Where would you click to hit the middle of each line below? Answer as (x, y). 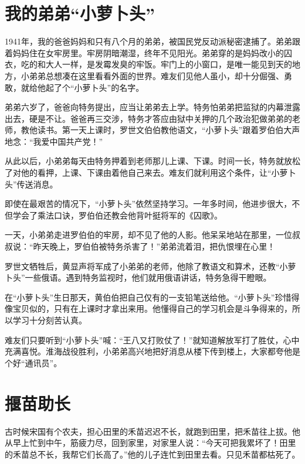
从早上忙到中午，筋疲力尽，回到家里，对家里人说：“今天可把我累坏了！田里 (150, 443)
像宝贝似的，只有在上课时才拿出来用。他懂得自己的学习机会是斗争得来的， (148, 308)
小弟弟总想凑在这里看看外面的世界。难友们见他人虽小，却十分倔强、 (152, 75)
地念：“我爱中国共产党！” (54, 141)
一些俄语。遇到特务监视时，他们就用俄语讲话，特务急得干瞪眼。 (148, 277)
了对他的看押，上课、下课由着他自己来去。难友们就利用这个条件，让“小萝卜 (150, 173)
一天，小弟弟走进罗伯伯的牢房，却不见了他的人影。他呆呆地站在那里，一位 (148, 235)
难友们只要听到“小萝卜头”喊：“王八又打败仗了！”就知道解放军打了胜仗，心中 (152, 340)
